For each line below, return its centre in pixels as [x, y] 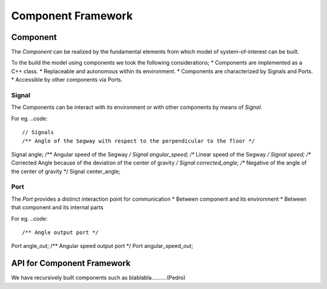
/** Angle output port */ [61, 232]
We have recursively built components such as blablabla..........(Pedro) [98, 278]
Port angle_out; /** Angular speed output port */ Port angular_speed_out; [102, 246]
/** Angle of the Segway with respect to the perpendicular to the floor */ [139, 141]
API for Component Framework [71, 263]
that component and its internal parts [57, 207]
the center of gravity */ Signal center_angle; [66, 171]
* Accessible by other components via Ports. [67, 80]
